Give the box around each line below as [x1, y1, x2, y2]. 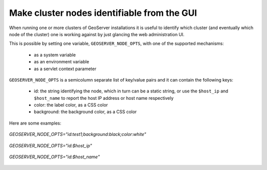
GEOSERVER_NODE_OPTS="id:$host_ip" [9, 142, 92, 148]
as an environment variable [34, 59, 89, 65]
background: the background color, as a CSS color [34, 109, 137, 115]
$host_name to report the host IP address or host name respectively [34, 95, 174, 101]
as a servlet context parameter [34, 66, 96, 72]
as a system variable [34, 52, 76, 58]
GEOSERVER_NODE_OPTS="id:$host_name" [9, 154, 100, 160]
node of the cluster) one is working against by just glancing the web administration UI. [9, 31, 185, 37]
